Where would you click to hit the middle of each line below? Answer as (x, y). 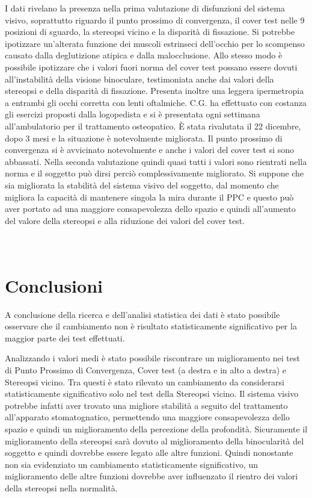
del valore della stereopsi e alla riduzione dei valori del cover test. (125, 220)
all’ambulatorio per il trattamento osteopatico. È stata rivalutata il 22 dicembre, (153, 126)
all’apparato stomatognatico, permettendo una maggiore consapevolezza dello (147, 417)
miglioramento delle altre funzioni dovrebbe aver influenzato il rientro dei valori (151, 476)
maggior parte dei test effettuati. (65, 338)
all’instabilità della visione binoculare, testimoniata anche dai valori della (139, 79)
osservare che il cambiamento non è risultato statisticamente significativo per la (151, 326)
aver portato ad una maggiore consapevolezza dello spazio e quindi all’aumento (150, 209)
